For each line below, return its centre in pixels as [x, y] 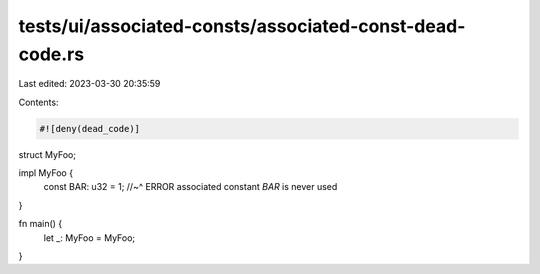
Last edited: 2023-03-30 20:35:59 [89, 84]
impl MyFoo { [46, 173]
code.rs [51, 54]
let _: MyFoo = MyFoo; [89, 237]
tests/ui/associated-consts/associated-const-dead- [242, 26]
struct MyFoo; [47, 154]
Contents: [38, 102]
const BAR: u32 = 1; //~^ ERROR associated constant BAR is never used [190, 187]
